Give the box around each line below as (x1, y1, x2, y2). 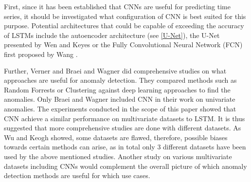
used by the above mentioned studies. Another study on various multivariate (4, 151, 232, 161)
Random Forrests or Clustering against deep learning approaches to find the (4, 84, 231, 94)
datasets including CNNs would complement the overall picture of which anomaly (4, 161, 247, 171)
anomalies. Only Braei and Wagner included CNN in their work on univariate (4, 94, 235, 104)
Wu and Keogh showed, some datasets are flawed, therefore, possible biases (4, 132, 228, 142)
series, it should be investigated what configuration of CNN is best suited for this (4, 11, 246, 21)
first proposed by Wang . (4, 49, 78, 59)
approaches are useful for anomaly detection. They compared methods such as (4, 75, 237, 85)
